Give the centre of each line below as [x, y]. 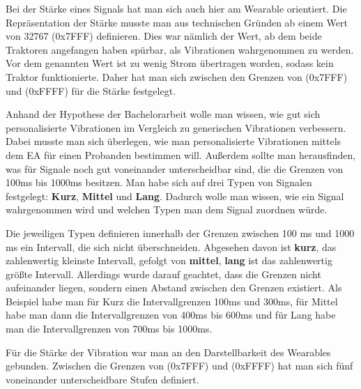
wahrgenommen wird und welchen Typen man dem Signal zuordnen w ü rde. [167, 209]
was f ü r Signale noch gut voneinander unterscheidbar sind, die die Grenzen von [175, 168]
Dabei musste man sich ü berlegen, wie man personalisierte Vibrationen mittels [174, 141]
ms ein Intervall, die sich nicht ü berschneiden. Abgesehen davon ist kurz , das [171, 246]
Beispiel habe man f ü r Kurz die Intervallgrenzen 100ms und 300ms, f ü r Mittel [172, 301]
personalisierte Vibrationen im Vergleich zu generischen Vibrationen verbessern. [176, 127]
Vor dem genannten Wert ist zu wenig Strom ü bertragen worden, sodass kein [170, 63]
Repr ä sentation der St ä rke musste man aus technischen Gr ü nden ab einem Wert [177, 22]
